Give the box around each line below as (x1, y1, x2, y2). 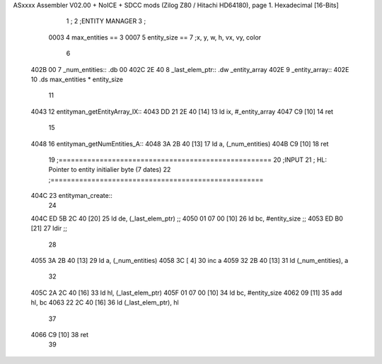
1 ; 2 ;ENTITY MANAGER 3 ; (66, 17, 146, 25)
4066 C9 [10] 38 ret (30, 330, 88, 339)
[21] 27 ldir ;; (30, 224, 67, 233)
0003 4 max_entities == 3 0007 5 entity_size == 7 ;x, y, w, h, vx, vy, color (48, 33, 262, 42)
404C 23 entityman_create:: (30, 192, 112, 200)
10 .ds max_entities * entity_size (30, 75, 124, 83)
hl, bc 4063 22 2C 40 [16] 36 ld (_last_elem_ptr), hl (30, 298, 180, 307)
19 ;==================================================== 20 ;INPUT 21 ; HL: (48, 155, 327, 164)
